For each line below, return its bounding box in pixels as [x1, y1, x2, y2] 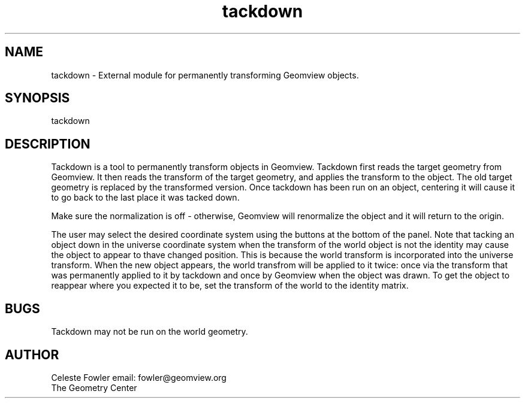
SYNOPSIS [5, 90, 70, 106]
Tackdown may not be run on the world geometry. [51, 326, 248, 337]
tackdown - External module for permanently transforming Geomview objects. [51, 69, 359, 80]
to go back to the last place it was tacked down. [51, 192, 240, 203]
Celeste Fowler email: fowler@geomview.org [51, 372, 227, 383]
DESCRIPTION [5, 136, 90, 151]
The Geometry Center [51, 382, 137, 393]
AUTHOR [5, 347, 59, 362]
